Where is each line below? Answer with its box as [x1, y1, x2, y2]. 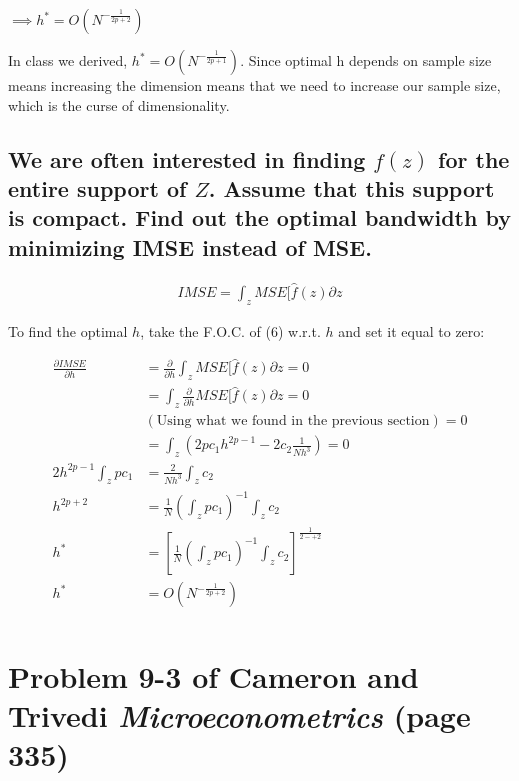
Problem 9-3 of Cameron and [8, 655, 419, 696]
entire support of [8, 172, 187, 203]
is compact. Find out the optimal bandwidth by [8, 202, 511, 233]
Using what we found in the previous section [156, 414, 430, 429]
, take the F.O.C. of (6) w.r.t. [140, 320, 321, 341]
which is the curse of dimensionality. [8, 94, 230, 115]
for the [438, 143, 510, 174]
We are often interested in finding [8, 143, 366, 174]
